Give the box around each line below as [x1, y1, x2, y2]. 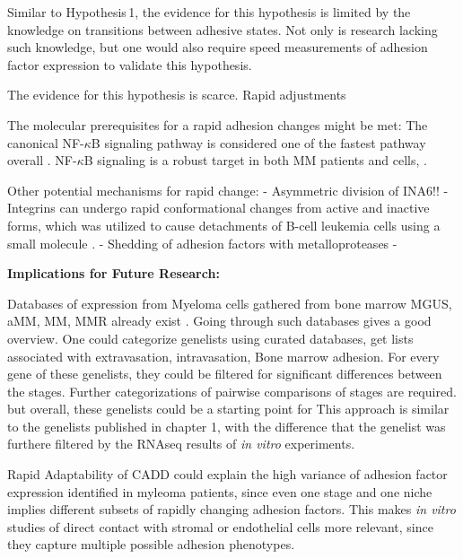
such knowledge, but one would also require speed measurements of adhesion [7, 38, 428, 57]
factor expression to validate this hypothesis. [7, 55, 252, 74]
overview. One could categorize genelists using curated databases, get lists [7, 328, 414, 347]
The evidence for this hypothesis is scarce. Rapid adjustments [7, 85, 346, 104]
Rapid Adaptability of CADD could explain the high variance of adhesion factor [7, 465, 448, 484]
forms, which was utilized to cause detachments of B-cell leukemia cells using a [7, 215, 441, 234]
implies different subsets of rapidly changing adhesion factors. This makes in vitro [7, 500, 456, 519]
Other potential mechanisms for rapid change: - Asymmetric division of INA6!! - [7, 180, 449, 199]
